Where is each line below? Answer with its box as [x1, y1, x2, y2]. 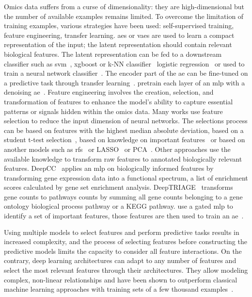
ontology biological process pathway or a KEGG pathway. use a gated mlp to [4, 201, 233, 211]
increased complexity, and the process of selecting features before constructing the [4, 236, 247, 247]
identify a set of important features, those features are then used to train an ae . [4, 211, 244, 221]
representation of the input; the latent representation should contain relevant [4, 39, 232, 49]
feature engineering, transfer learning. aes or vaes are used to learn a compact [4, 30, 235, 40]
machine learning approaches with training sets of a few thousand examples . [4, 284, 234, 294]
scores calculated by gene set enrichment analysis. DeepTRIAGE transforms [4, 182, 233, 192]
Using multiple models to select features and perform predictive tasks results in [4, 227, 239, 237]
